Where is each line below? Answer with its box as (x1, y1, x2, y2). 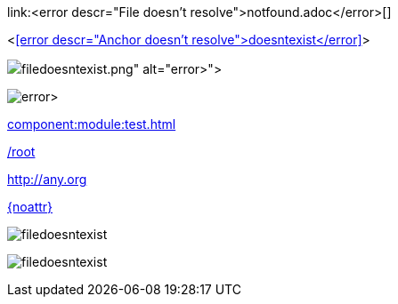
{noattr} (7, 199, 53, 214)
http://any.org (7, 172, 87, 187)
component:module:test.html (7, 116, 176, 132)
